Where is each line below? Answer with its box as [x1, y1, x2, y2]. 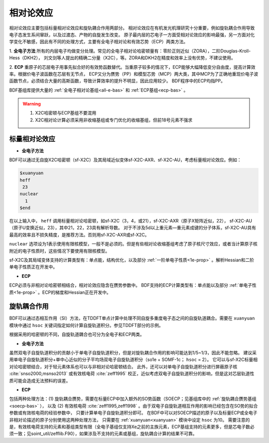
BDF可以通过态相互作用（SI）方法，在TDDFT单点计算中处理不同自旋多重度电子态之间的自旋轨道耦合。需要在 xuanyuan [9, 315, 255, 321]
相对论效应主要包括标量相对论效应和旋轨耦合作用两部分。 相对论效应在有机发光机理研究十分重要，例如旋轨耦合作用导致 [9, 25, 255, 31]
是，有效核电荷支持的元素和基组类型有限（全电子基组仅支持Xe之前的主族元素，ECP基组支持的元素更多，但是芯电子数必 [9, 424, 255, 430]
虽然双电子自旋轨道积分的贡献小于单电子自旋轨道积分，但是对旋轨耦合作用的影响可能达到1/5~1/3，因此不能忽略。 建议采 [9, 350, 257, 356]
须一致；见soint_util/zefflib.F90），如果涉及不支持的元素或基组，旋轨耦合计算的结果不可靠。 [9, 431, 197, 437]
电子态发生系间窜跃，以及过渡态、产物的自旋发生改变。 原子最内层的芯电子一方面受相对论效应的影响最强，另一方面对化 [9, 31, 255, 37]
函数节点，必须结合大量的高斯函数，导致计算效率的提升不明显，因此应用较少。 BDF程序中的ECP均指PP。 [9, 78, 225, 84]
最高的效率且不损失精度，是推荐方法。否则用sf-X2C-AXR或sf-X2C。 [9, 231, 149, 237]
